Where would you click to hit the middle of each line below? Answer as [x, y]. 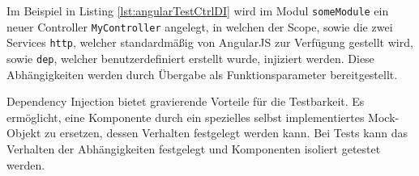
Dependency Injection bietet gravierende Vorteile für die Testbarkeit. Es [186, 101]
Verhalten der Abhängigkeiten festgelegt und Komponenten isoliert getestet [194, 149]
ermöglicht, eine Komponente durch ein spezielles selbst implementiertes [186, 117]
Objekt [24, 133]
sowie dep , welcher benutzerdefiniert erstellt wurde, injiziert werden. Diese [190, 58]
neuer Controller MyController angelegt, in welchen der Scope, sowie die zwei [200, 26]
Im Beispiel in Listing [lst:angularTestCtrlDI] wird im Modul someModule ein [198, 10]
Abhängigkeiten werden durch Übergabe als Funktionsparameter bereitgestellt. [202, 74]
